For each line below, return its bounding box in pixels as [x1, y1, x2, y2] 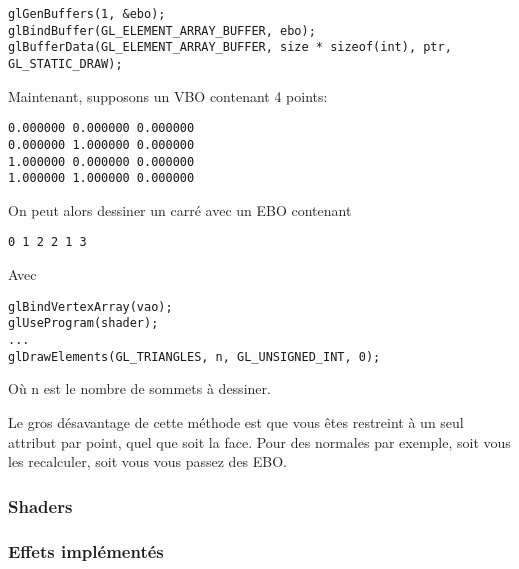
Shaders [8, 493, 73, 518]
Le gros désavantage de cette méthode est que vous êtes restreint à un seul [8, 411, 464, 432]
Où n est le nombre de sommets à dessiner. [8, 378, 271, 399]
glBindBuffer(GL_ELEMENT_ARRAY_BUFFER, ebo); [8, 23, 316, 38]
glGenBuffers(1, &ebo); [8, 7, 166, 21]
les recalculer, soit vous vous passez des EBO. [8, 451, 288, 472]
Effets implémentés [8, 539, 164, 564]
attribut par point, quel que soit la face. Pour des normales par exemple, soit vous [8, 431, 511, 452]
